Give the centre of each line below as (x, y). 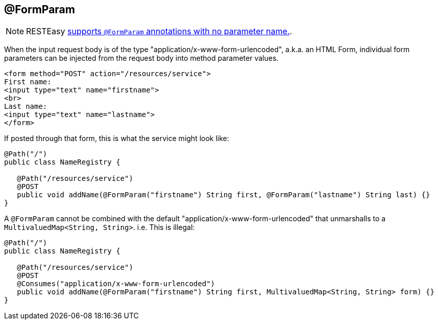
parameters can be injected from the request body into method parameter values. (141, 58)
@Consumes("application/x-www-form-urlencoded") (116, 284)
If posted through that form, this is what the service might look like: (117, 138)
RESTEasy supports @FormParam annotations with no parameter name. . (159, 31)
